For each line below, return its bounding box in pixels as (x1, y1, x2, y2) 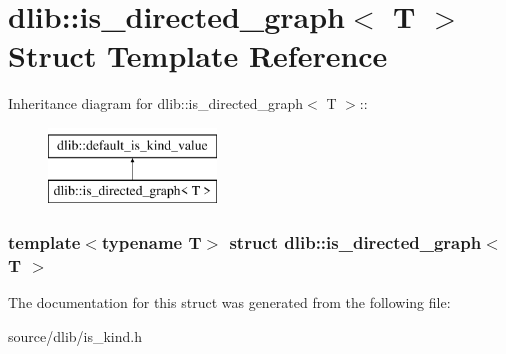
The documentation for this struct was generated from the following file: (8, 292, 451, 313)
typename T (101, 230, 202, 254)
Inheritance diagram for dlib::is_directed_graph (8, 93, 304, 114)
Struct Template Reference (8, 35, 388, 76)
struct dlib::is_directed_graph (229, 230, 482, 254)
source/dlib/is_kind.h (8, 325, 143, 346)
